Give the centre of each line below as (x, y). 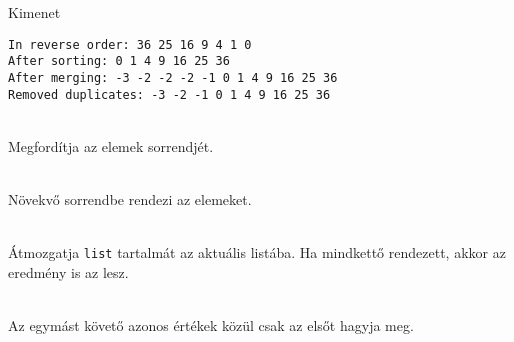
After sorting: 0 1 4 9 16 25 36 (119, 61)
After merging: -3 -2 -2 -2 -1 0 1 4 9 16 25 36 (173, 77)
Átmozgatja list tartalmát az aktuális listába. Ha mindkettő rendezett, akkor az (257, 252)
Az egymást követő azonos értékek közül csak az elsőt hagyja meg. (211, 325)
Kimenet (34, 12)
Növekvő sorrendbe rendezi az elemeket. (130, 199)
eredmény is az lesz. (68, 271)
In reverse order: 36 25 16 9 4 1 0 (130, 44)
